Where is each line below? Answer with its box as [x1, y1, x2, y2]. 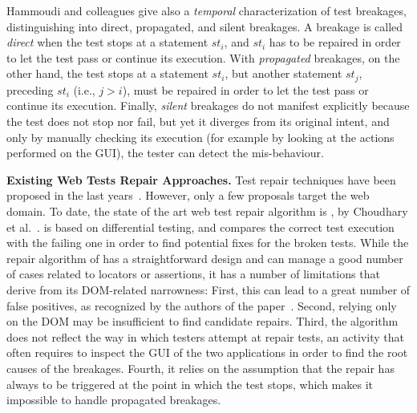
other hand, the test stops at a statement [6, 65, 208, 82]
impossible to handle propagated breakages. [6, 391, 221, 408]
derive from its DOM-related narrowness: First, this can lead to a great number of [6, 281, 411, 298]
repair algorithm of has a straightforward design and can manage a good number [6, 249, 403, 266]
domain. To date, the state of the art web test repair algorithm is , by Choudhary [6, 202, 408, 219]
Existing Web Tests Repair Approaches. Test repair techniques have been [6, 171, 396, 188]
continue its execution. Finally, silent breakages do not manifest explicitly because [6, 97, 410, 114]
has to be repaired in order [269, 34, 401, 51]
